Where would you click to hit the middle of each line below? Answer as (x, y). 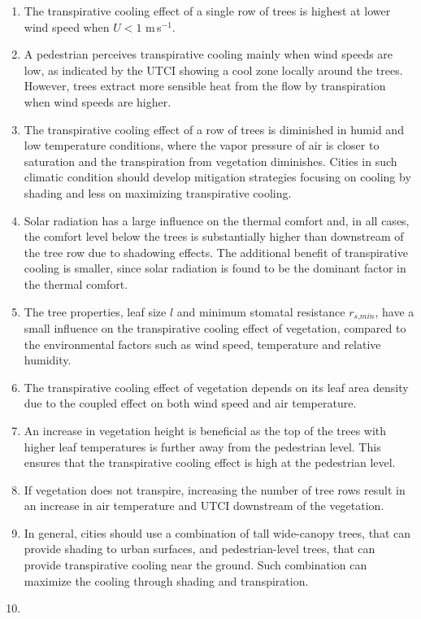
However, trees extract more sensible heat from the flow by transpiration (205, 86)
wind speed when (67, 26)
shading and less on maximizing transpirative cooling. (158, 192)
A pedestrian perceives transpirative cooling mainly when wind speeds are (208, 54)
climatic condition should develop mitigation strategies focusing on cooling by (217, 177)
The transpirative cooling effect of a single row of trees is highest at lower (207, 11)
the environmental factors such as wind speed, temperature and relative (202, 344)
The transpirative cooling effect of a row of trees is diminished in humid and (214, 129)
